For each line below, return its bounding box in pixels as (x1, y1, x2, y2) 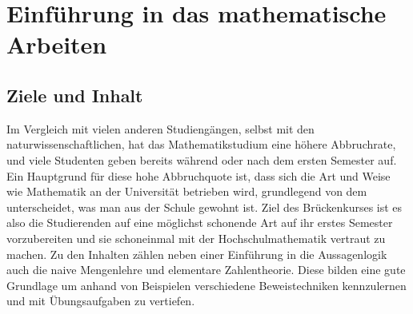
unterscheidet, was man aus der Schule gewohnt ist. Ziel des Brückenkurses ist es (6, 198, 403, 215)
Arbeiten (6, 28, 107, 61)
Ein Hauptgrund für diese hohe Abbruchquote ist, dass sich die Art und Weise (6, 167, 391, 184)
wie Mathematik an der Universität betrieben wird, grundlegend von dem (6, 183, 367, 200)
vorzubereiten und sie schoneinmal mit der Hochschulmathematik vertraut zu (6, 229, 386, 246)
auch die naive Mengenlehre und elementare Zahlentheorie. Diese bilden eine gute (6, 261, 406, 278)
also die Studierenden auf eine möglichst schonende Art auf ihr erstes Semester (6, 214, 393, 231)
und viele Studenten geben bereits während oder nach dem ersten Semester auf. (6, 151, 397, 168)
